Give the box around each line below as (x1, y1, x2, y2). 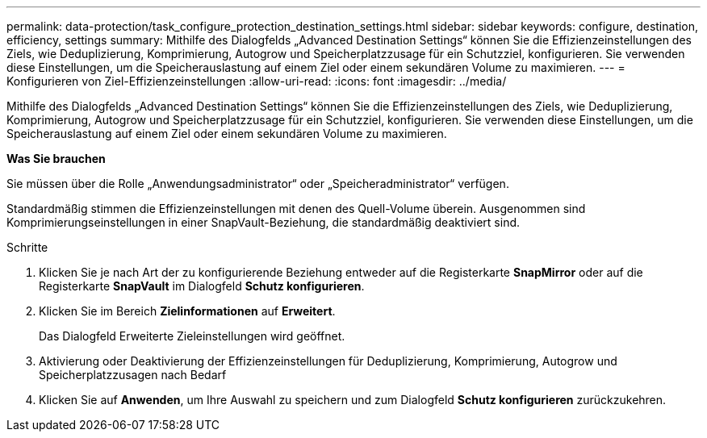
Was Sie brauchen (6, 152, 106, 165)
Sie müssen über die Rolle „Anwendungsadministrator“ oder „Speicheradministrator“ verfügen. (6, 177, 509, 190)
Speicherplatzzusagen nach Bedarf (39, 368, 227, 382)
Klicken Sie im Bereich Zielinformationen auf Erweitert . (39, 304, 336, 318)
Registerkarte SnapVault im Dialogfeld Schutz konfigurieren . (39, 279, 365, 293)
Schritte (6, 240, 48, 254)
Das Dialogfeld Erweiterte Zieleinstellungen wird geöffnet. (39, 329, 345, 343)
